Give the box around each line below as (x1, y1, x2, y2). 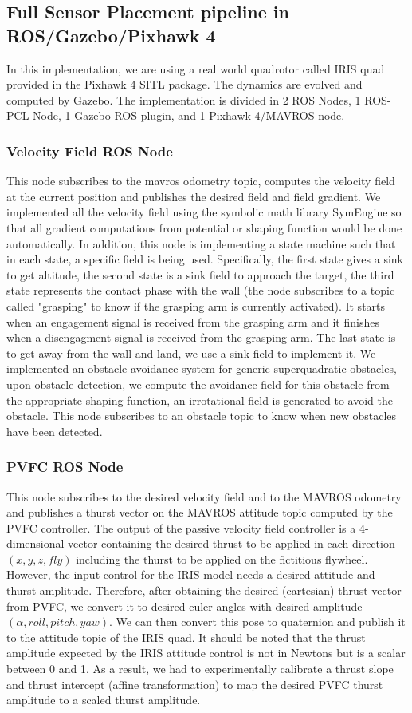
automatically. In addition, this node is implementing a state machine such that (6, 235, 396, 252)
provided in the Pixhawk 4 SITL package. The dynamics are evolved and (6, 76, 363, 93)
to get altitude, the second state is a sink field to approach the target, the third (6, 266, 394, 283)
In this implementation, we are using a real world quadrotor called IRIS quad (6, 60, 385, 77)
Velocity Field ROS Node (6, 141, 173, 160)
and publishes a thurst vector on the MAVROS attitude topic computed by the (6, 504, 393, 521)
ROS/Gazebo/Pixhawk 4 (6, 22, 216, 47)
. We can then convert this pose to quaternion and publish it (109, 613, 406, 630)
